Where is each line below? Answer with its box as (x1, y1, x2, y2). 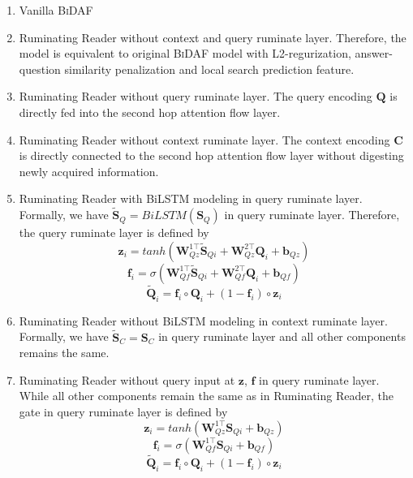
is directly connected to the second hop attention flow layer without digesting (19, 147, 404, 164)
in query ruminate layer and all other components (158, 328, 406, 345)
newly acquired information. (19, 162, 159, 179)
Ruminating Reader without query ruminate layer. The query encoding (19, 88, 372, 105)
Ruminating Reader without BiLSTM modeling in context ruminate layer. (19, 312, 388, 329)
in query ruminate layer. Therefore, (224, 206, 400, 223)
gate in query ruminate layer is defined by (19, 403, 228, 420)
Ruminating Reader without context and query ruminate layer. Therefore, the (19, 28, 407, 45)
